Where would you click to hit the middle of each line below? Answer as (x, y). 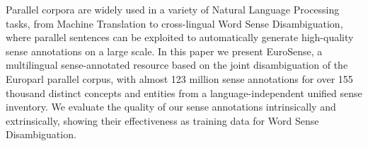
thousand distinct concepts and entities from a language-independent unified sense (184, 92)
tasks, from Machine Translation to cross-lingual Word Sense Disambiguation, (174, 23)
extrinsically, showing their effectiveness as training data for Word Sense (162, 120)
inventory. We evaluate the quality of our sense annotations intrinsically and (171, 107)
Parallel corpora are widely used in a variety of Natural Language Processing (173, 9)
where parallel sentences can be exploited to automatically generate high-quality (180, 37)
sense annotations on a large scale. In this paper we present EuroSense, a (164, 51)
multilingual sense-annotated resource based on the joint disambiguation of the (177, 65)
